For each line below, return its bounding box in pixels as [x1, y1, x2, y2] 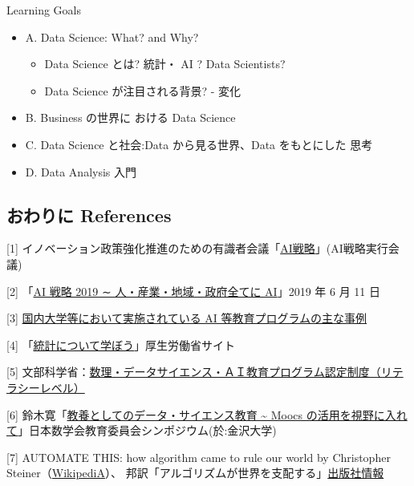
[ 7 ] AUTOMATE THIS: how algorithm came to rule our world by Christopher [6, 448, 391, 465]
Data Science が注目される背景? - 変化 [44, 82, 241, 99]
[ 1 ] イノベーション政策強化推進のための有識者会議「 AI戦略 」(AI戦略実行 [6, 240, 388, 257]
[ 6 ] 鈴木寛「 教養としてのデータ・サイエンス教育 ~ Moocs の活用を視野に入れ [6, 406, 408, 423]
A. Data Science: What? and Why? [25, 28, 199, 45]
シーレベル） [17, 379, 85, 395]
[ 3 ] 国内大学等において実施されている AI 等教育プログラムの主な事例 [6, 310, 367, 326]
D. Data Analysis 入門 [25, 163, 137, 180]
